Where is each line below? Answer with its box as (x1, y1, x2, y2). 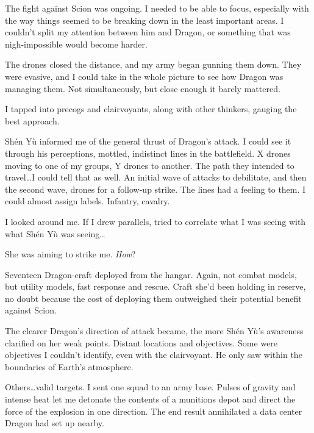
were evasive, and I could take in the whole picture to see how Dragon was (5, 70, 284, 82)
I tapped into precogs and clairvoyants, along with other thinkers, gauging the (5, 102, 297, 115)
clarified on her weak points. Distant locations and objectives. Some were (5, 336, 278, 349)
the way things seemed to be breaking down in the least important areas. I (5, 13, 284, 26)
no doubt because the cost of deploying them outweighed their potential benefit (5, 292, 302, 304)
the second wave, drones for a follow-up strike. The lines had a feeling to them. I (5, 182, 306, 195)
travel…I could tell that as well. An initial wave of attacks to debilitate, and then (5, 171, 307, 184)
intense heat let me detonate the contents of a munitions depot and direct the (5, 393, 296, 406)
